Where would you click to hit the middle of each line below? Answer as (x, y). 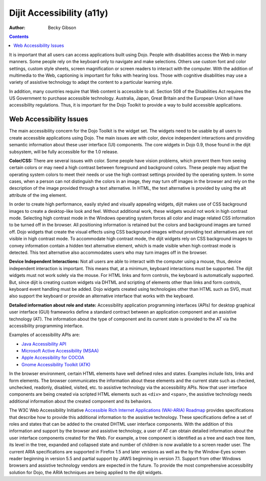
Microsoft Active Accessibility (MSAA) (60, 351)
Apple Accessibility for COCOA (53, 358)
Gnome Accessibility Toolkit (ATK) (56, 364)
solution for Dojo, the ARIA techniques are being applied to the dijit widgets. (86, 472)
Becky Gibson (62, 28)
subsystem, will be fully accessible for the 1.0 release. (64, 152)
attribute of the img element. (38, 195)
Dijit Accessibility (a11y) (59, 13)
